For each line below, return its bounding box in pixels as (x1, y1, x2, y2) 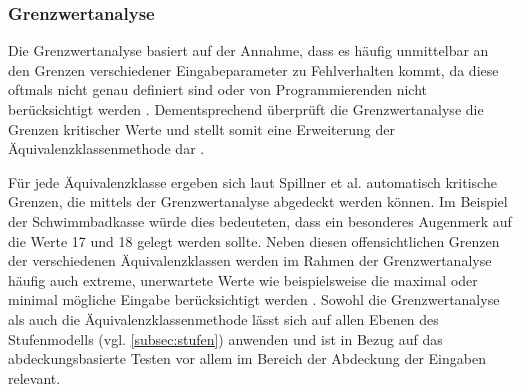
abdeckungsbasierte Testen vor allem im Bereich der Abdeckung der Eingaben (8, 348, 486, 369)
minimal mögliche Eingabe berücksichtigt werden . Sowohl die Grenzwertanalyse (8, 289, 500, 310)
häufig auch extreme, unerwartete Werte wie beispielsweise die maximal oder (8, 269, 478, 290)
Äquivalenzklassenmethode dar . (8, 138, 205, 159)
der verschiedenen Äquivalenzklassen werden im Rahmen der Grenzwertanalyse (8, 250, 492, 271)
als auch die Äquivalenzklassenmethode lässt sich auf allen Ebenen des (8, 308, 439, 329)
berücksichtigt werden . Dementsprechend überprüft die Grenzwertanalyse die (8, 99, 484, 119)
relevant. (8, 367, 61, 388)
